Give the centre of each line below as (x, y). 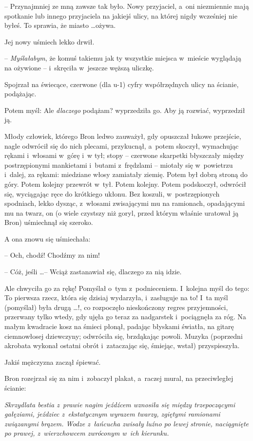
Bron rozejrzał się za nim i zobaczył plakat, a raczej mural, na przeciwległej (119, 378)
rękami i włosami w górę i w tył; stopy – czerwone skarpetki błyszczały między (124, 155)
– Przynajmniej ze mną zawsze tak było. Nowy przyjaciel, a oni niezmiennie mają (127, 6)
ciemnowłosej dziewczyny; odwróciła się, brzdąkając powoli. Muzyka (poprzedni (124, 336)
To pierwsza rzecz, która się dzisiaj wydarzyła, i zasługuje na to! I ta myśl (116, 298)
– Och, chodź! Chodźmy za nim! (52, 255)
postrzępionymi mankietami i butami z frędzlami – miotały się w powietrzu (119, 165)
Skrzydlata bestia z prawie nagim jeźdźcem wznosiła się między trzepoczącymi (120, 404)
